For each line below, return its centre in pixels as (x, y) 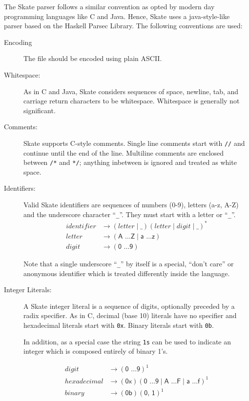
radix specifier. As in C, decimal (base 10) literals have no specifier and (130, 315)
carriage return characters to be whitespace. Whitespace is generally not (132, 101)
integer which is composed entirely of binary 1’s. (96, 351)
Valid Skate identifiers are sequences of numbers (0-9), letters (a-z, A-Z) (131, 205)
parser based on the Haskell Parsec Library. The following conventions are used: (123, 26)
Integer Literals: (28, 290)
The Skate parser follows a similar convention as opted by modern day (109, 6)
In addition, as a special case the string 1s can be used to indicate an (127, 341)
